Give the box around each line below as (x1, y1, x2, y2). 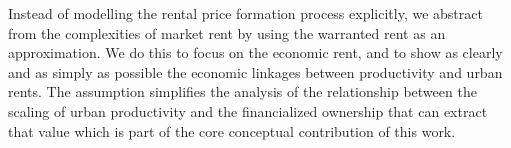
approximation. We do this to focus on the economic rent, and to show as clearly (8, 42, 503, 63)
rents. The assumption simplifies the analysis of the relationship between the (8, 81, 477, 102)
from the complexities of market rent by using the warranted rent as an (8, 22, 446, 43)
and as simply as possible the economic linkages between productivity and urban (8, 61, 503, 82)
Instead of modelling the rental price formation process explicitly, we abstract (8, 3, 483, 23)
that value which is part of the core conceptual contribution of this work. (8, 120, 456, 141)
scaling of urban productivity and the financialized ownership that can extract (8, 100, 488, 121)
